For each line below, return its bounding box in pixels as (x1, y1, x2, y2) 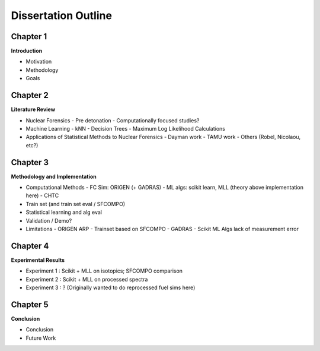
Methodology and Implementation (11, 173, 97, 180)
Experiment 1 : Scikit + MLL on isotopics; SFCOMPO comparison (25, 267, 183, 274)
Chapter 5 (11, 299, 49, 309)
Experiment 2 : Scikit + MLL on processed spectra (25, 276, 148, 283)
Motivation (25, 58, 52, 65)
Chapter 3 (11, 157, 49, 167)
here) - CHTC (25, 192, 59, 199)
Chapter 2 (11, 90, 49, 100)
